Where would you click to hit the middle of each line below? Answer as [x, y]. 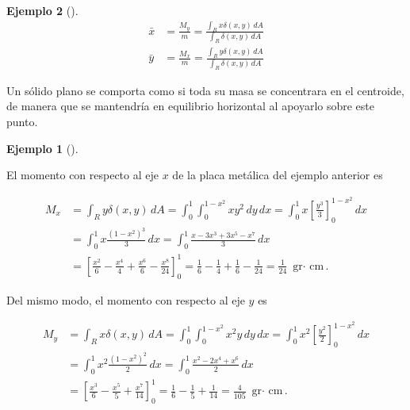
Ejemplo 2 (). [42, 10]
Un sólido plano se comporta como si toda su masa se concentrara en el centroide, [205, 90]
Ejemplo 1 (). [42, 148]
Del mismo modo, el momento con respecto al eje [126, 299]
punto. [22, 121]
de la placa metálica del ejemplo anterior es [278, 175]
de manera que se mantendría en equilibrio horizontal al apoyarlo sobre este [191, 106]
